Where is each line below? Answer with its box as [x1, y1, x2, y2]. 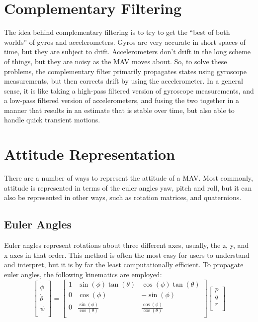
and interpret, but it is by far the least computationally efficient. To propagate [4, 259, 244, 270]
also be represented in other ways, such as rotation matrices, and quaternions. [4, 192, 242, 203]
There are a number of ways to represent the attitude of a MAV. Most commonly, [4, 173, 253, 183]
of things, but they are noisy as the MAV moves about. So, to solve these [4, 56, 227, 66]
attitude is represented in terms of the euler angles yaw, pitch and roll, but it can [4, 182, 252, 193]
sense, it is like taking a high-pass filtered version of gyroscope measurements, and [4, 85, 254, 96]
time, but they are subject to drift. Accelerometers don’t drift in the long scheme [4, 46, 251, 57]
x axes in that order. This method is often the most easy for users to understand [4, 249, 250, 260]
